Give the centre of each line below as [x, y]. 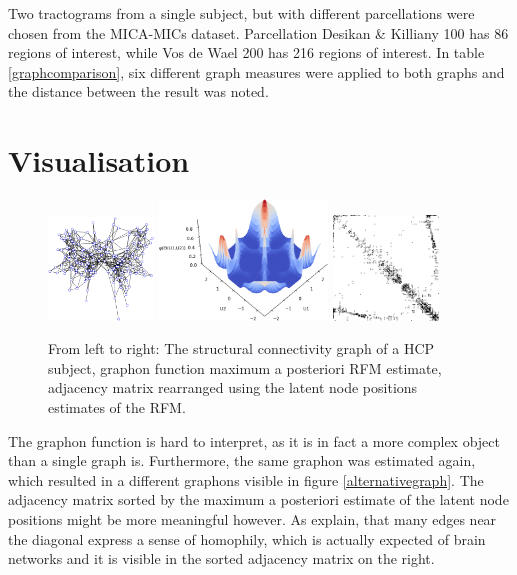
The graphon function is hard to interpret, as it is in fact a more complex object [254, 440]
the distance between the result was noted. [138, 91]
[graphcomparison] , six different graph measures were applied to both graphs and [256, 71]
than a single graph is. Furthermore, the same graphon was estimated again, [242, 460]
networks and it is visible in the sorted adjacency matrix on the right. [221, 558]
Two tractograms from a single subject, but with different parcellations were [241, 13]
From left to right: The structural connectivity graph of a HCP [241, 348]
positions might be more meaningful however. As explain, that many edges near [252, 519]
